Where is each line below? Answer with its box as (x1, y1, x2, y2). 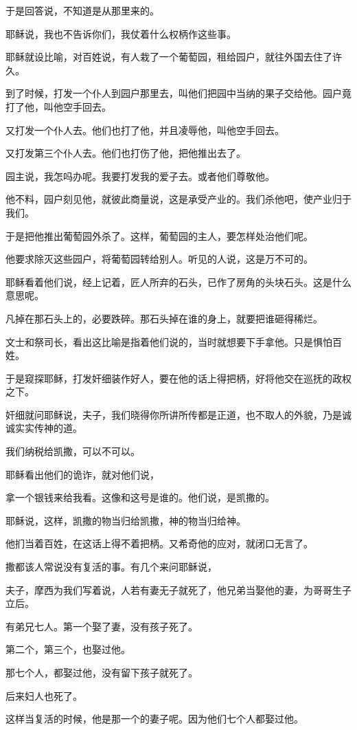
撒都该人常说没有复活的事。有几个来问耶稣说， (5, 560, 217, 574)
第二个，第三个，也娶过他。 (5, 642, 130, 656)
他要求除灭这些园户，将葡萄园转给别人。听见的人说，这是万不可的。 (5, 252, 313, 266)
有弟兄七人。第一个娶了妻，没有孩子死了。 (5, 619, 198, 633)
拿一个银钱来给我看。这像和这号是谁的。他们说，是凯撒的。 (5, 490, 275, 505)
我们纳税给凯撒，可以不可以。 (5, 444, 140, 458)
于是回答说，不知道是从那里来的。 (5, 3, 159, 17)
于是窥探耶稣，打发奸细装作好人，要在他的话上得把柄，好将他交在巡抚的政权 (5, 370, 352, 385)
